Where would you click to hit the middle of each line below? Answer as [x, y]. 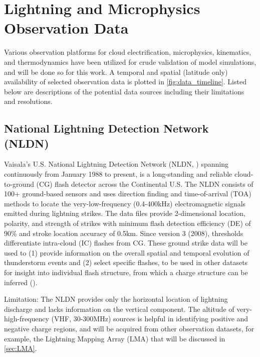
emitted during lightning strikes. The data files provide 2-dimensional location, [125, 213]
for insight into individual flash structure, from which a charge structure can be [126, 272]
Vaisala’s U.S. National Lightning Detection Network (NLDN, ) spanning [116, 164]
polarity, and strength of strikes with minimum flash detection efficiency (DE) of [127, 223]
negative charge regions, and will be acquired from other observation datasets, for [129, 328]
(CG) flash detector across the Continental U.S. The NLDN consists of [145, 184]
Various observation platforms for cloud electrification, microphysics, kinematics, [128, 52]
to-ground [19, 184]
